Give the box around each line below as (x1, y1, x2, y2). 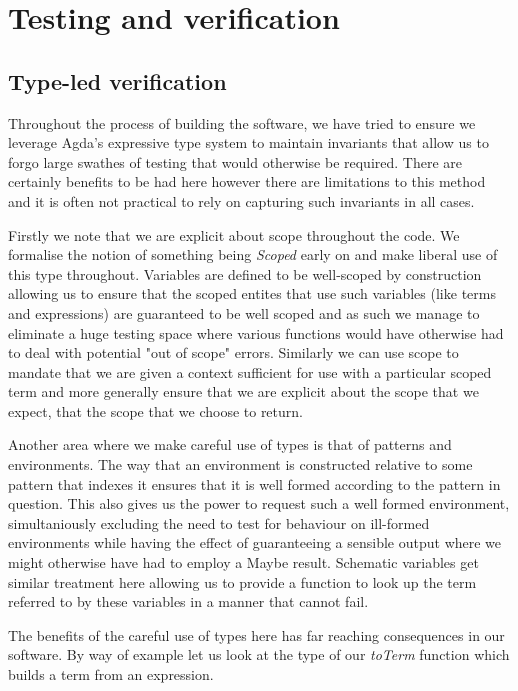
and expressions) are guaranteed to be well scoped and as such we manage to (8, 302, 480, 323)
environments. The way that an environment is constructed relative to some (8, 454, 473, 475)
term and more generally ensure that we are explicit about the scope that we (8, 381, 479, 402)
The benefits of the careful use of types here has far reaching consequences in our (8, 624, 505, 645)
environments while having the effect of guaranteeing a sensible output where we (8, 532, 502, 553)
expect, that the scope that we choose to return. (8, 400, 303, 421)
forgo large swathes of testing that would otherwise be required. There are (8, 151, 463, 172)
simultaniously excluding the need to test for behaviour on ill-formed (8, 512, 430, 533)
